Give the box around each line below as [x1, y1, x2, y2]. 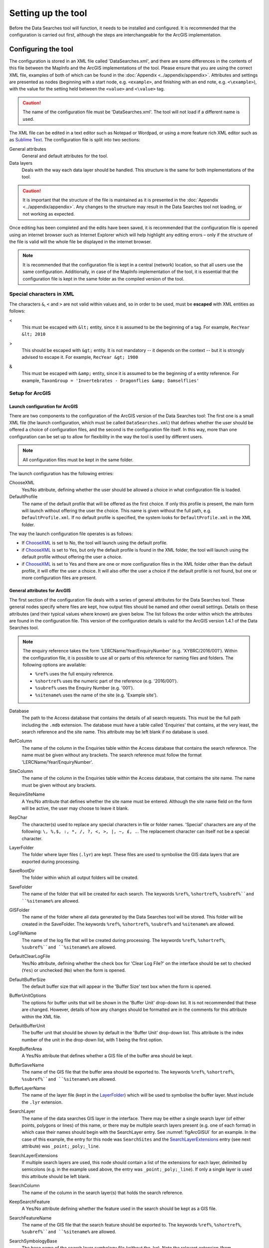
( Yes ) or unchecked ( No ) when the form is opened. [21, 967, 126, 973]
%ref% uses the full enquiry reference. [35, 671, 114, 677]
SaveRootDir [9, 868, 35, 874]
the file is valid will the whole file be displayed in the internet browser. [9, 239, 152, 245]
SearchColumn [9, 1183, 40, 1189]
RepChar [9, 814, 27, 821]
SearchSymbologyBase [9, 1238, 57, 1244]
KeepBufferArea [9, 1046, 42, 1052]
